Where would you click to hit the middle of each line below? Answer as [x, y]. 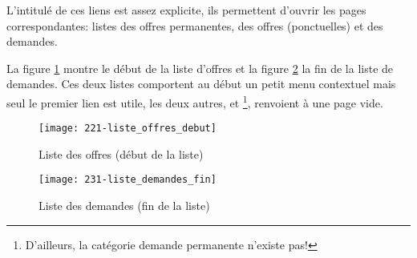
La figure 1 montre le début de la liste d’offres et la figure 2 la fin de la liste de [200, 68]
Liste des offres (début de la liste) [121, 153]
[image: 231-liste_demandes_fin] [128, 180]
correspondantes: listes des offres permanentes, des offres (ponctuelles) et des [195, 25]
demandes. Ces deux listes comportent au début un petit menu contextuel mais [201, 84]
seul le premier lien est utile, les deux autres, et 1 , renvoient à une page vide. [195, 101]
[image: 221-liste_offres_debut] [128, 129]
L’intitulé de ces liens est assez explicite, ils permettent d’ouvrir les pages [186, 10]
